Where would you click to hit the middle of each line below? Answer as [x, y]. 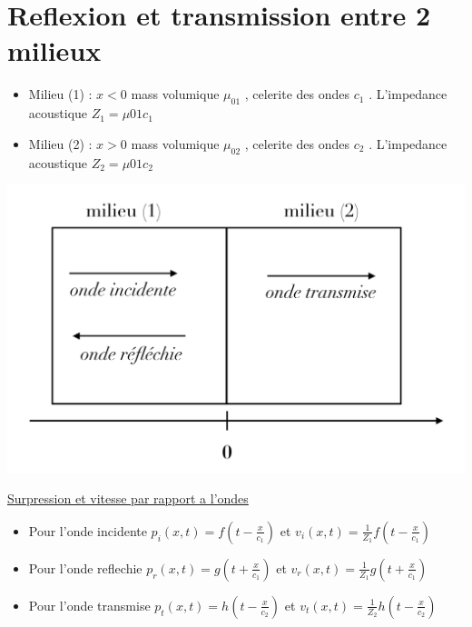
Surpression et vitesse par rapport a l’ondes [128, 498]
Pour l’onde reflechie [85, 567]
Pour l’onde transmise [89, 605]
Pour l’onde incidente [88, 530]
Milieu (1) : [60, 94]
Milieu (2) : [60, 143]
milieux [54, 50]
